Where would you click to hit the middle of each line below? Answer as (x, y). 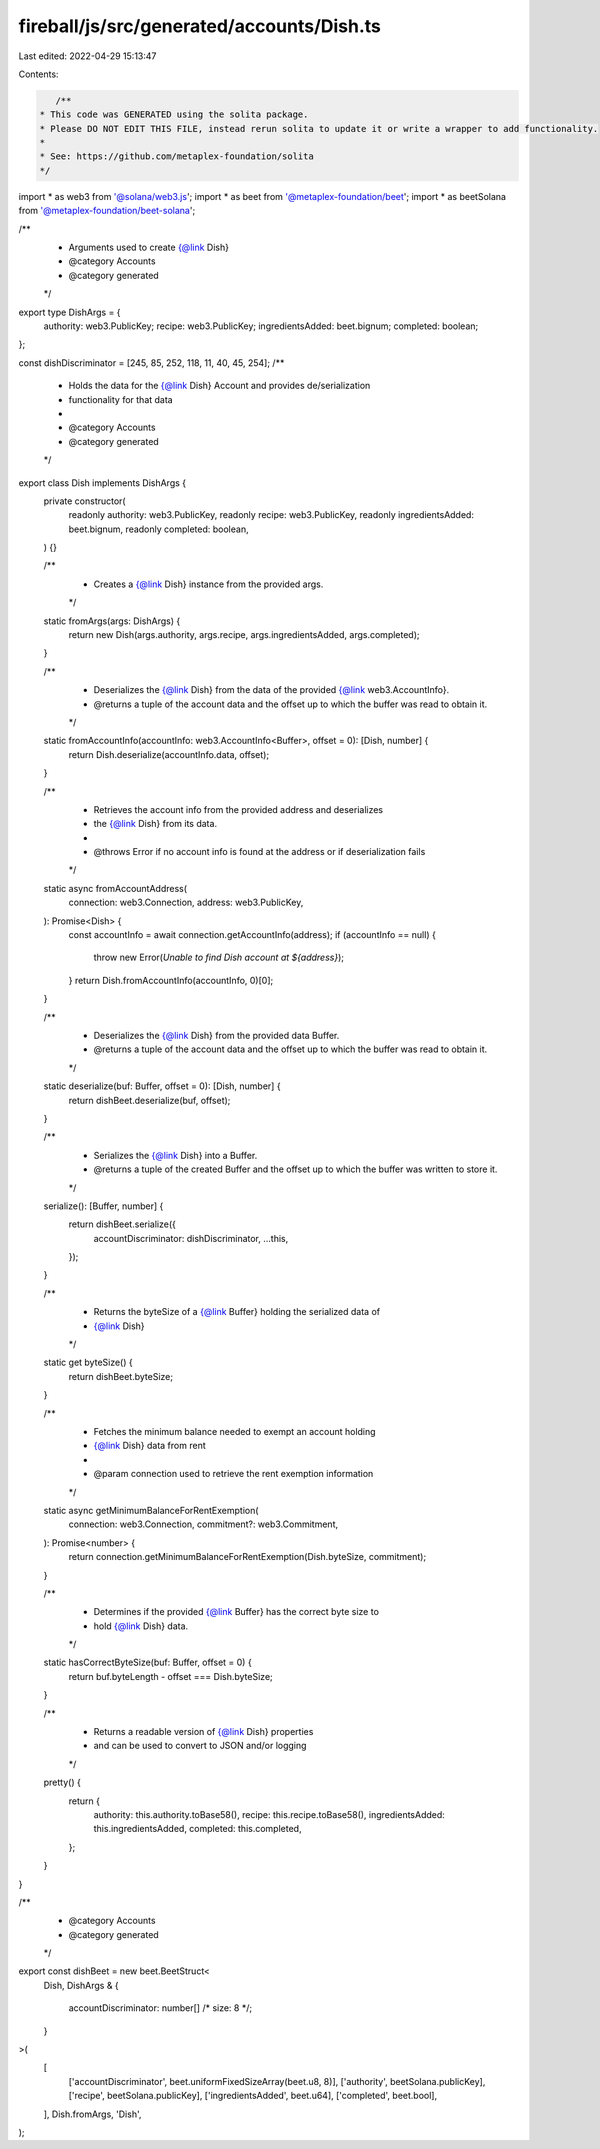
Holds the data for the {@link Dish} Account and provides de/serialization (219, 386)
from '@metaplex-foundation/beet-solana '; (107, 211)
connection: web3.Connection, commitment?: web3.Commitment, (203, 1524)
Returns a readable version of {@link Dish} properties (203, 1732)
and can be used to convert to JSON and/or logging (200, 1746)
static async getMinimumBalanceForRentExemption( (151, 1510)
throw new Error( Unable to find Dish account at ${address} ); (219, 957)
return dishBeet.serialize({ (122, 1224)
